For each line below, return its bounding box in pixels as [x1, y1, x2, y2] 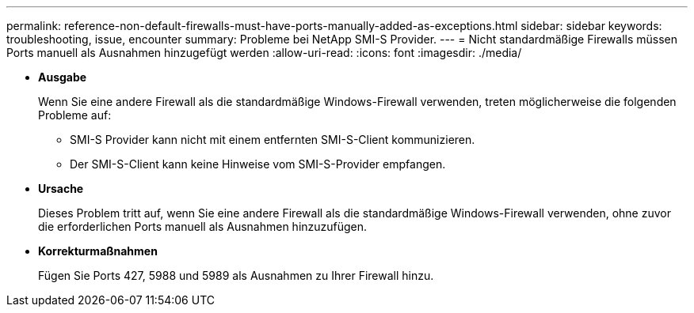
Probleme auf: [38, 108, 112, 122]
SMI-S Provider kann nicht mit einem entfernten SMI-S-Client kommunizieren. [70, 133, 475, 146]
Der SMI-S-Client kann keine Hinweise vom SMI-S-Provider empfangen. [70, 157, 446, 171]
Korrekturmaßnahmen [38, 244, 158, 258]
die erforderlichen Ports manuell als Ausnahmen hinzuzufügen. [38, 220, 368, 233]
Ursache [38, 182, 84, 195]
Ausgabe [38, 70, 87, 84]
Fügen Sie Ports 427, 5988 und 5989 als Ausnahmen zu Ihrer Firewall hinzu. [38, 269, 434, 282]
